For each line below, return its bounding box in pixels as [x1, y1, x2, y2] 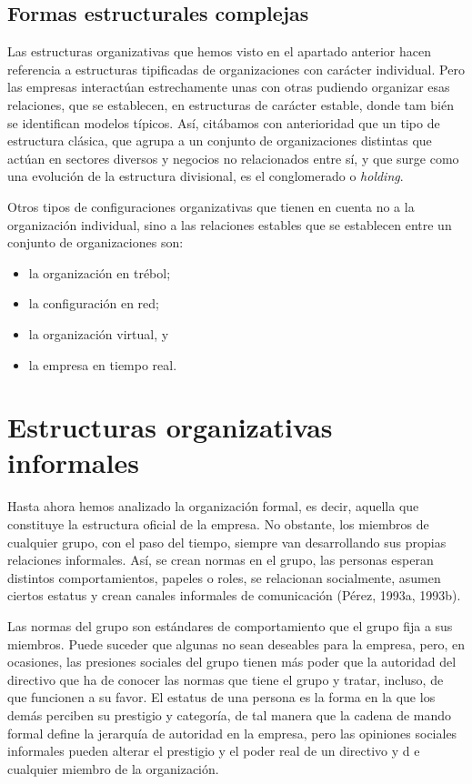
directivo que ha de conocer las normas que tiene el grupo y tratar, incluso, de [7, 669, 444, 689]
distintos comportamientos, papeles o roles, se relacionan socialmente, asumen [7, 568, 441, 587]
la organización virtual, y [28, 324, 169, 343]
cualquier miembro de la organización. [7, 759, 219, 778]
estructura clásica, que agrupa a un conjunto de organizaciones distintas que [7, 131, 432, 150]
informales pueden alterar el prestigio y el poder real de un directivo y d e [7, 741, 420, 760]
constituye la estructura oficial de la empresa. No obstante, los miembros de [7, 515, 429, 534]
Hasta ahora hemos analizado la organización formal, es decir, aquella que [7, 497, 419, 516]
